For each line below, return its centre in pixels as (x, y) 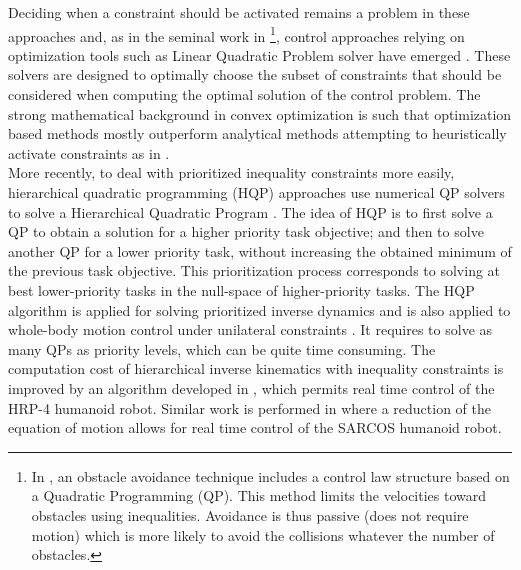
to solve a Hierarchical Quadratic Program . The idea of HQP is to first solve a (250, 211)
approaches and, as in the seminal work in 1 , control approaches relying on (236, 34)
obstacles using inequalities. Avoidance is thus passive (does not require (250, 514)
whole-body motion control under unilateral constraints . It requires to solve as (250, 329)
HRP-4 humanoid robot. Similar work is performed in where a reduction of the (250, 407)
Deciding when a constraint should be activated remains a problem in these (239, 12)
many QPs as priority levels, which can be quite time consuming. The (222, 348)
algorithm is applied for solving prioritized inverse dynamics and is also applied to (259, 309)
